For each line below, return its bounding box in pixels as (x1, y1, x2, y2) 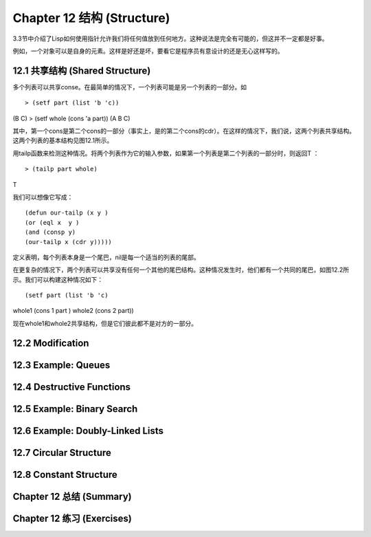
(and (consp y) (25, 228, 76, 237)
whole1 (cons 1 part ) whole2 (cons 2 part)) (12, 307, 134, 315)
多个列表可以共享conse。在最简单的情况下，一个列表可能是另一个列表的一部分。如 (12, 83, 247, 91)
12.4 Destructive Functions (12, 381, 131, 393)
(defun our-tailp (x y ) (25, 209, 109, 217)
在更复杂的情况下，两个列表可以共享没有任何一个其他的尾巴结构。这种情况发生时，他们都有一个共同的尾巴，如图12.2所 (12, 265, 350, 274)
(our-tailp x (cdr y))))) (25, 238, 113, 245)
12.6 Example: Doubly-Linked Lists (12, 425, 164, 437)
